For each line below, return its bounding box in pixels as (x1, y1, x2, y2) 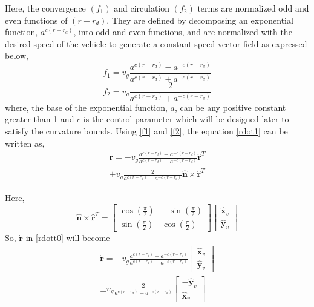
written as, (5, 136, 45, 149)
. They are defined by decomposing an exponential (106, 13, 293, 26)
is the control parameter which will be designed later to (83, 113, 289, 125)
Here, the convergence (5, 2, 86, 14)
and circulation (114, 2, 170, 14)
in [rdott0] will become (25, 231, 110, 244)
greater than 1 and (5, 113, 74, 125)
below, (5, 49, 28, 62)
